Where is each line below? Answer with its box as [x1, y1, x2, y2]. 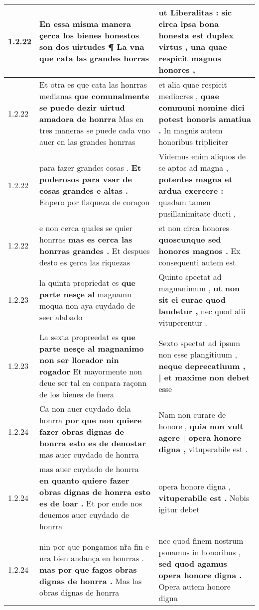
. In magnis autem [158, 124, 223, 136]
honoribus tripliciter [158, 136, 229, 147]
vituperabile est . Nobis [158, 491, 250, 503]
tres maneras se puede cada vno [39, 124, 150, 136]
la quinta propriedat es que [39, 276, 136, 288]
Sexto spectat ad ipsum [158, 337, 241, 349]
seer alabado [39, 311, 83, 323]
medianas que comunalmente [39, 90, 149, 102]
